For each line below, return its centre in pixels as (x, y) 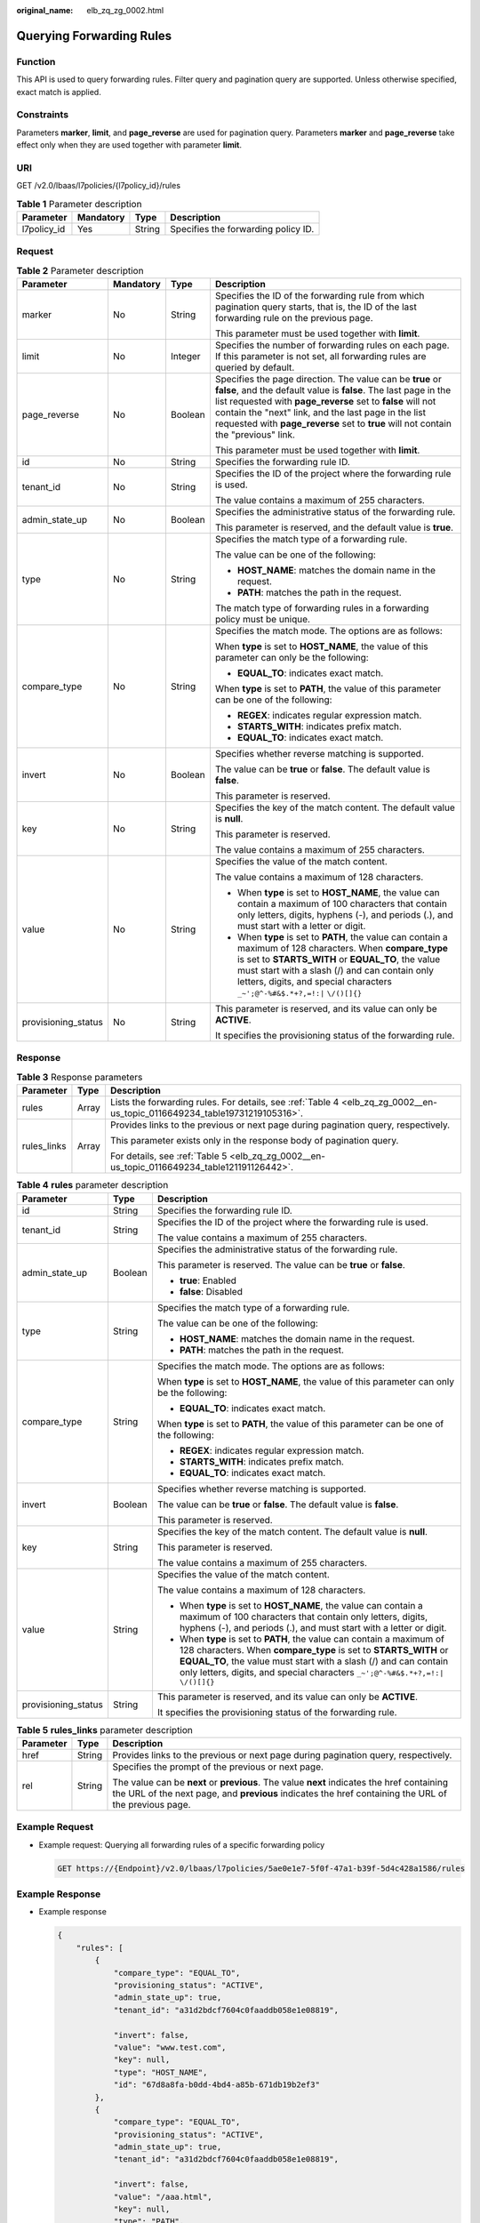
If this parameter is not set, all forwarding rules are (320, 357)
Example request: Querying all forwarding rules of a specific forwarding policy (182, 1844)
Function (36, 61)
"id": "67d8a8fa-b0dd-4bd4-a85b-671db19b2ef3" (216, 2085)
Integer (185, 357)
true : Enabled (208, 1280)
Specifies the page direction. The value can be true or (328, 380)
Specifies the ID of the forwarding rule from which (320, 296)
